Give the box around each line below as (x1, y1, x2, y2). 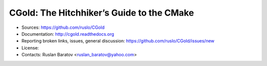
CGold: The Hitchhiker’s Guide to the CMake (9, 7, 194, 18)
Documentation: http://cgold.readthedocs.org (21, 31, 115, 37)
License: (21, 44, 39, 51)
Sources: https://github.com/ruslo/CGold (21, 24, 105, 30)
